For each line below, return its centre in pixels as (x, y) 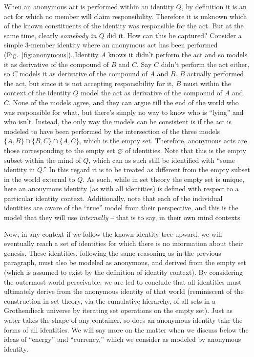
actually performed (215, 74)
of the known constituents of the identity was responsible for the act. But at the (124, 26)
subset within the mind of (42, 160)
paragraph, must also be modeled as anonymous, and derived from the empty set (125, 262)
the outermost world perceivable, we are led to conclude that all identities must (123, 281)
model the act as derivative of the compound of (152, 93)
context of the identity (37, 93)
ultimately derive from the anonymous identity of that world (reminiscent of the (124, 291)
